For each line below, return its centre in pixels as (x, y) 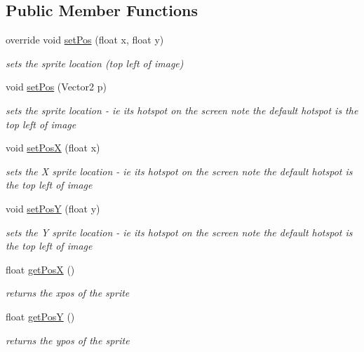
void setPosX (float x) (53, 148)
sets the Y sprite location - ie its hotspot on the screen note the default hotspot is (179, 232)
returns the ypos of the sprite (68, 340)
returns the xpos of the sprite (68, 293)
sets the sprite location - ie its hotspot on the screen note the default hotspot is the (182, 110)
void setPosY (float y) (53, 208)
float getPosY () (40, 316)
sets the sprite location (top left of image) (95, 63)
